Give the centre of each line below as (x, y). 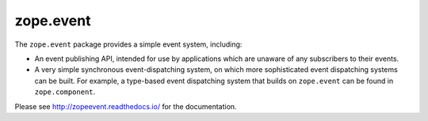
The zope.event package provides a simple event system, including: (128, 44)
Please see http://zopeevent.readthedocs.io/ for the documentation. (126, 106)
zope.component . (65, 92)
